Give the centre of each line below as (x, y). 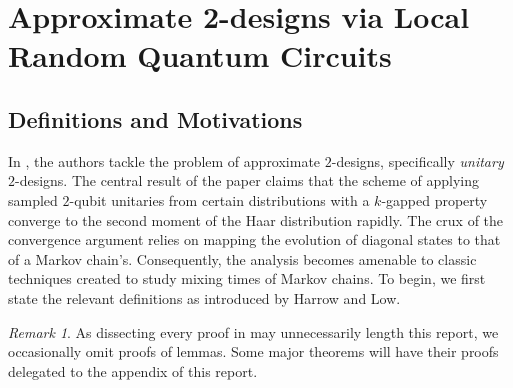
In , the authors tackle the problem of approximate (164, 160)
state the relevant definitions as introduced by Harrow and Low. (204, 297)
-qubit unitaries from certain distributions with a (219, 199)
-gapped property (434, 199)
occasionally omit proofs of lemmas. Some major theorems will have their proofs (253, 351)
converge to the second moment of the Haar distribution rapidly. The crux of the (256, 219)
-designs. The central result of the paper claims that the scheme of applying (247, 180)
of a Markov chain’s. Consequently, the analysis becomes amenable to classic (242, 258)
